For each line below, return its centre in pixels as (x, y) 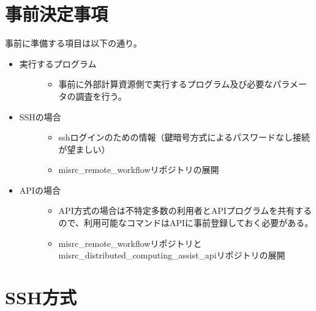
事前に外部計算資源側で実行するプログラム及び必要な (166, 84)
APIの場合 (40, 190)
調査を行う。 (101, 96)
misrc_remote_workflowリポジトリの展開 (139, 170)
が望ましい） (84, 149)
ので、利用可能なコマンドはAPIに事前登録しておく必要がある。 (186, 223)
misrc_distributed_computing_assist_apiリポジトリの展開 (172, 255)
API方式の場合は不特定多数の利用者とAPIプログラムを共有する (185, 210)
